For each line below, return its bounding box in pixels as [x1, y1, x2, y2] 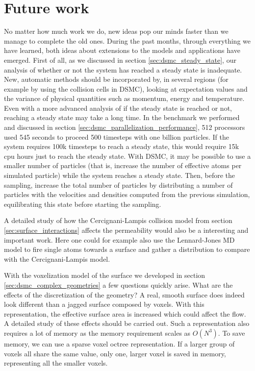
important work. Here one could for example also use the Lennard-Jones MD [4, 234, 235, 245]
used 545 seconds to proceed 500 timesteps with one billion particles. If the [4, 131, 229, 142]
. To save [218, 327, 245, 338]
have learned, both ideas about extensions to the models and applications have [4, 45, 240, 55]
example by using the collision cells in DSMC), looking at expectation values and [4, 83, 248, 94]
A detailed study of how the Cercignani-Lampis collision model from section [4, 215, 232, 225]
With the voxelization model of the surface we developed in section [4, 270, 205, 280]
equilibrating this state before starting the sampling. [4, 198, 161, 209]
